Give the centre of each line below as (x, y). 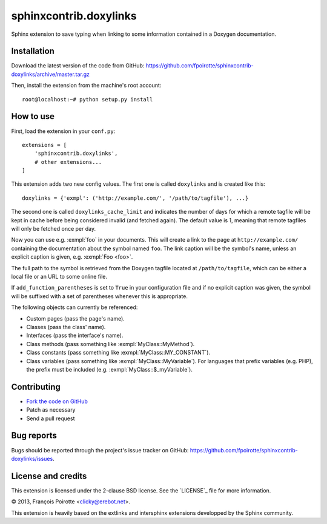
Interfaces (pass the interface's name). (75, 335)
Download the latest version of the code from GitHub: (78, 66)
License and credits (49, 476)
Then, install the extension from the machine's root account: (86, 86)
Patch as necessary (51, 410)
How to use (33, 116)
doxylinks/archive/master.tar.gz (51, 74)
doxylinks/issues (32, 458)
